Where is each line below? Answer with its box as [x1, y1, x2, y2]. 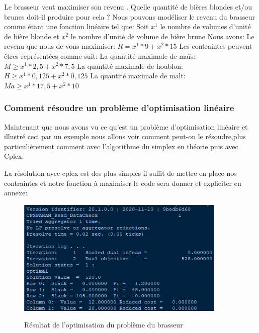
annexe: [4, 187, 28, 198]
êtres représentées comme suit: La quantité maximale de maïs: [4, 50, 196, 61]
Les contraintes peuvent [179, 41, 252, 51]
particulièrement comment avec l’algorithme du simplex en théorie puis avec [4, 141, 238, 151]
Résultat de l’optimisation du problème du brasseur [24, 319, 183, 330]
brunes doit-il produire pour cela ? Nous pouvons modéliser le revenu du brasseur [4, 11, 255, 22]
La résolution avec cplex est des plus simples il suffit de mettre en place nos [4, 167, 237, 178]
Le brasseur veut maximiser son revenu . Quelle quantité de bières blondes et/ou [4, 2, 252, 12]
